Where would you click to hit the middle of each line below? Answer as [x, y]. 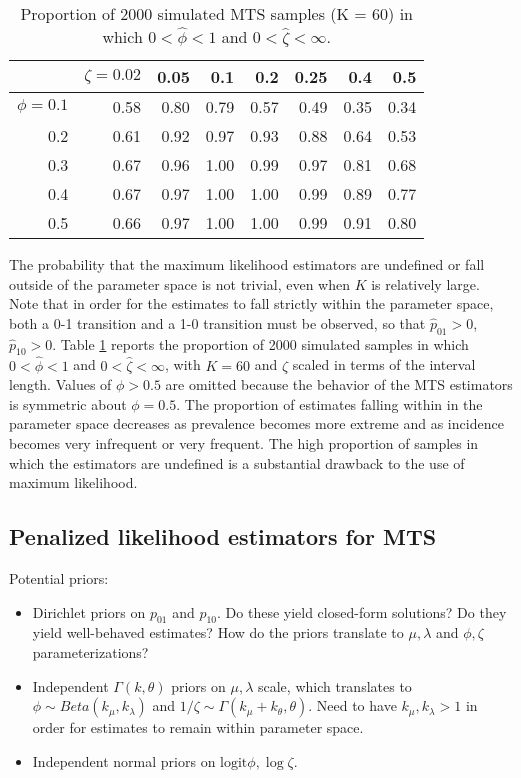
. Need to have [352, 705]
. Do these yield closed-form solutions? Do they [362, 611]
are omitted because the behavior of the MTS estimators [339, 384]
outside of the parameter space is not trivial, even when [179, 283]
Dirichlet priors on [89, 611]
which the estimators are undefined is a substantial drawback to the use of [237, 462]
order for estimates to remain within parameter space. [198, 727]
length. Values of [60, 384]
